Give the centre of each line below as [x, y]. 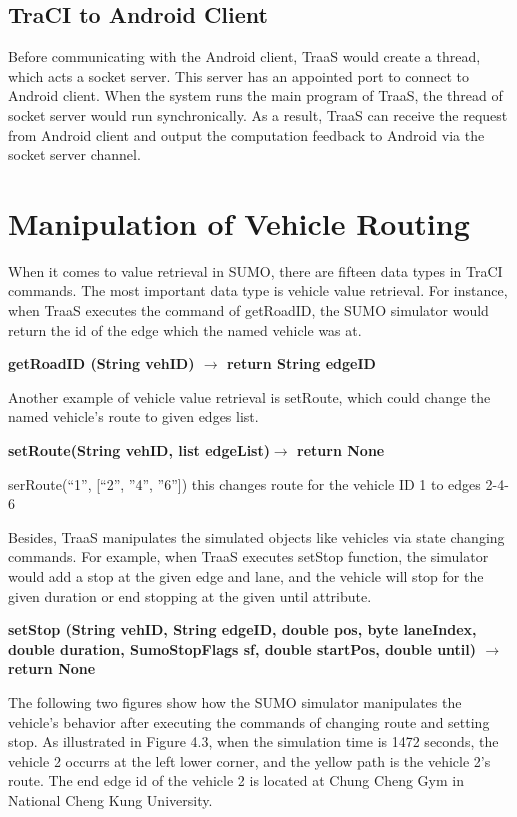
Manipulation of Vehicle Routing [239, 222]
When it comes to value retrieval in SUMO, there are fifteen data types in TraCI [255, 270]
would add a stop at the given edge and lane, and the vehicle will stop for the [246, 576]
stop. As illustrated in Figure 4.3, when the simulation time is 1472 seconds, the [253, 741]
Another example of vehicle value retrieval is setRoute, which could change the [249, 396]
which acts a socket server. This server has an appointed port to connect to [239, 75]
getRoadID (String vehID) [101, 363]
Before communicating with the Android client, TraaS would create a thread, [244, 56]
